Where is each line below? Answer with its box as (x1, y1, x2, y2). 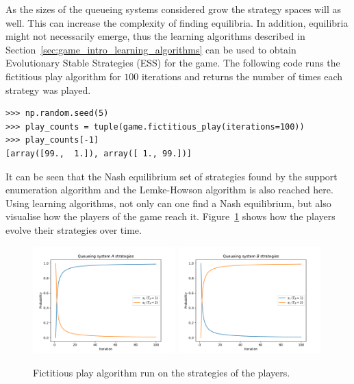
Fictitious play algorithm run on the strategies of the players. (33, 365, 290, 379)
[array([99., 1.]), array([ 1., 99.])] (5, 148, 192, 158)
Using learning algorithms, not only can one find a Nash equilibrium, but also (5, 195, 331, 210)
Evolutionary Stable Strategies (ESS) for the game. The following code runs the (5, 56, 340, 70)
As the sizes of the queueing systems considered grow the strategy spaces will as (5, 2, 342, 16)
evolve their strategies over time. (5, 222, 142, 237)
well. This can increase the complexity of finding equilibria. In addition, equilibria (5, 15, 349, 29)
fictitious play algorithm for (5, 69, 121, 83)
